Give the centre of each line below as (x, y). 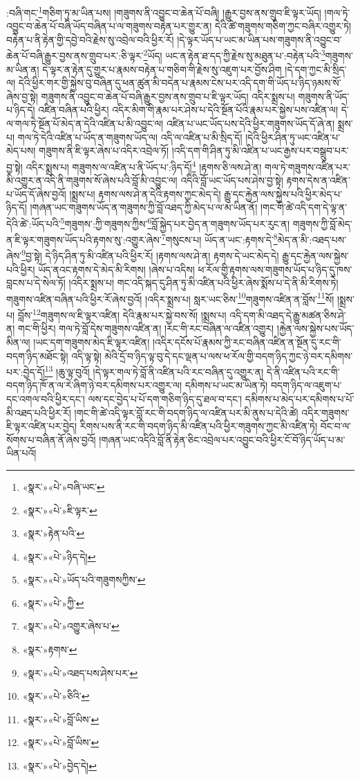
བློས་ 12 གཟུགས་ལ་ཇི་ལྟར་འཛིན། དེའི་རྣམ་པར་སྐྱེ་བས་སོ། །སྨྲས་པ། (122, 314)
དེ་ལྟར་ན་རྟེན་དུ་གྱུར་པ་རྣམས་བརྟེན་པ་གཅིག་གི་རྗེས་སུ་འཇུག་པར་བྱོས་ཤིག (162, 69)
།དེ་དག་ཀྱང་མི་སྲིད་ (316, 69)
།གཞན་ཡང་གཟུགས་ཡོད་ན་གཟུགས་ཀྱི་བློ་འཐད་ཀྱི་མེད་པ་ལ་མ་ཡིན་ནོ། (144, 207)
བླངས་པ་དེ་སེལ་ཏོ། (36, 283)
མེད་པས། (21, 151)
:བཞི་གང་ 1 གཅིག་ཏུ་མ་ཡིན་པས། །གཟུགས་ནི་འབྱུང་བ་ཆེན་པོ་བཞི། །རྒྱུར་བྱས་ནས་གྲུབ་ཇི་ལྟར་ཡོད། (164, 11)
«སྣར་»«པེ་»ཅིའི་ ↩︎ (56, 696)
